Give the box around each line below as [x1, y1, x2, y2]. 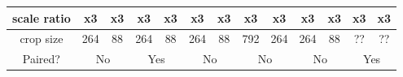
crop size [20, 30, 64, 47]
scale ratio [12, 9, 71, 26]
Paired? [22, 50, 60, 67]
